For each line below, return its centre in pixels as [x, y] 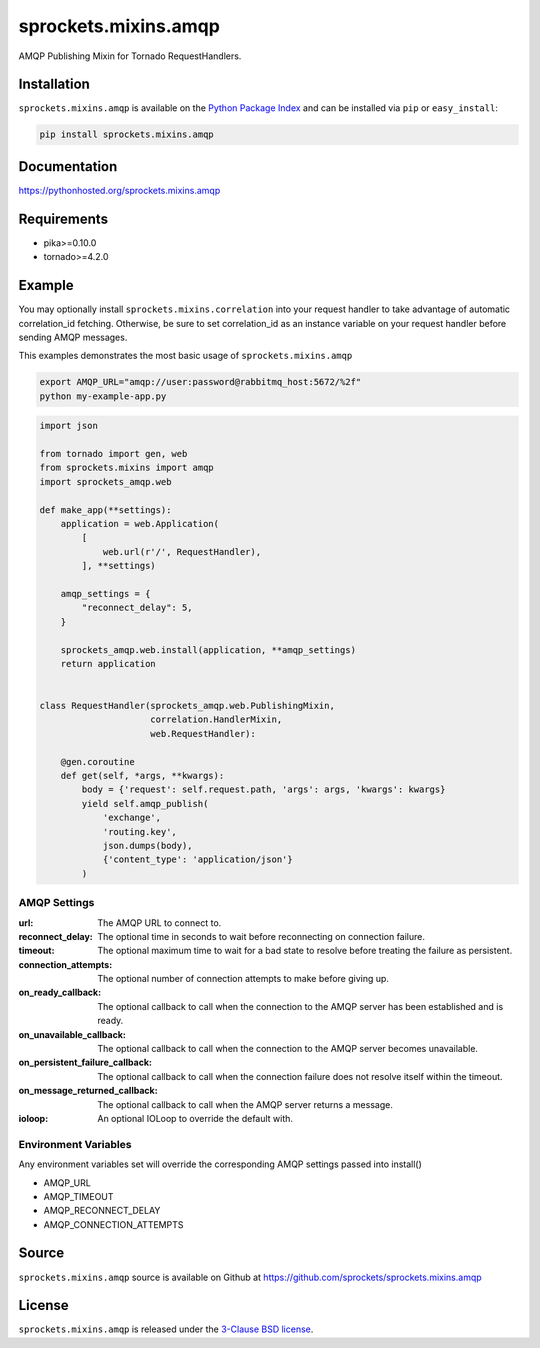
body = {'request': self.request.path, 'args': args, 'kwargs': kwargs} [263, 789]
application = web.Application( [140, 523]
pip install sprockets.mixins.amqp [126, 134]
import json [69, 426]
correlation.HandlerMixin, [216, 719]
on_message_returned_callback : [88, 1091]
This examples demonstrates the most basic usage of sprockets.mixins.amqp [185, 356]
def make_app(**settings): [105, 509]
